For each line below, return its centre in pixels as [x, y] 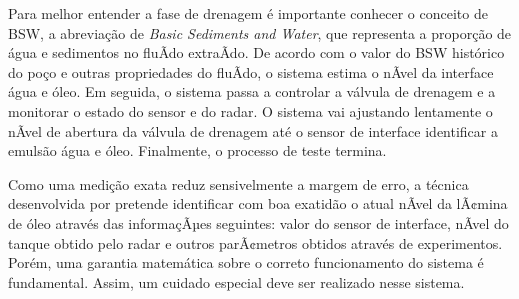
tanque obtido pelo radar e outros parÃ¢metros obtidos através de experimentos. [255, 242]
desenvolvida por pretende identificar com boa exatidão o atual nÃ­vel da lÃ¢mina [258, 203]
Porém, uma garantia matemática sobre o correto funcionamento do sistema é [246, 262]
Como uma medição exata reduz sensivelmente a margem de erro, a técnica [238, 183]
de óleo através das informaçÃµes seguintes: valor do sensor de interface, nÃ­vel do [258, 222]
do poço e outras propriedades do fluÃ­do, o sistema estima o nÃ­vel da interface [251, 71]
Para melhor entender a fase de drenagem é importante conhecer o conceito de [248, 13]
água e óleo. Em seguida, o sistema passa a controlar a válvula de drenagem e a [252, 91]
